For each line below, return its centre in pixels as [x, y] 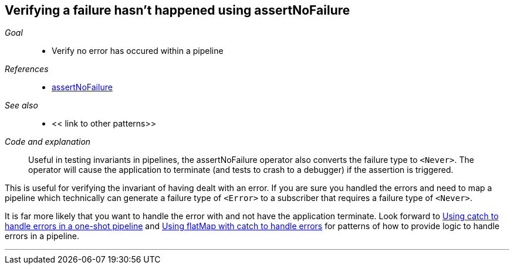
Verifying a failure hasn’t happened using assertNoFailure [177, 10]
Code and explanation [48, 142]
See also [21, 105]
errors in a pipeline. [42, 236]
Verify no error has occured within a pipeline [138, 51]
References [27, 69]
